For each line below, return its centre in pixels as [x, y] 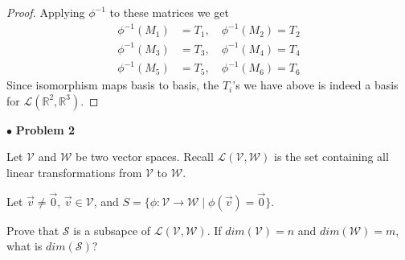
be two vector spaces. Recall [145, 157]
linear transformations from [74, 172]
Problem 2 [45, 129]
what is [25, 246]
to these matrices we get [169, 12]
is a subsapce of [112, 230]
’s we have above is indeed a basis [315, 85]
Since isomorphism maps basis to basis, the [113, 85]
